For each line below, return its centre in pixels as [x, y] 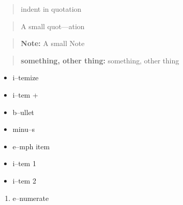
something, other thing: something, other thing [100, 60]
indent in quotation [51, 9]
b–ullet [23, 112]
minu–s [24, 129]
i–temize [26, 77]
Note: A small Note [53, 43]
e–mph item [31, 146]
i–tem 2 [24, 180]
